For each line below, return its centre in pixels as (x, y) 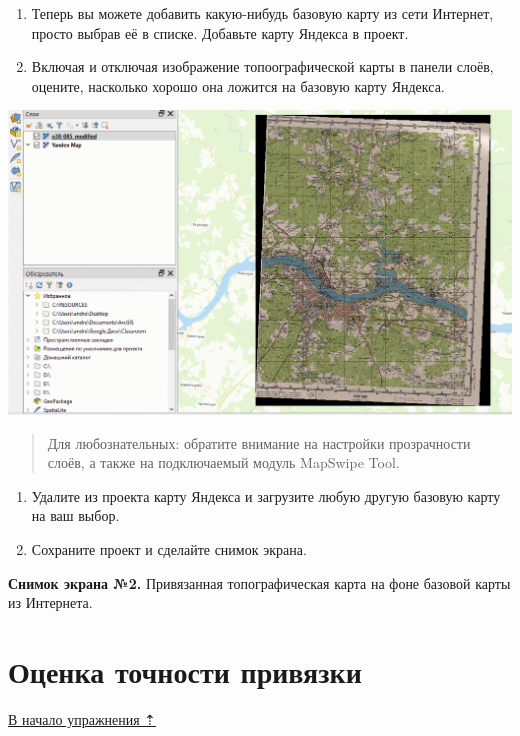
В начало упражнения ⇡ (82, 718)
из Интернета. (50, 602)
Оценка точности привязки (185, 670)
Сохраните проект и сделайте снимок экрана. (169, 549)
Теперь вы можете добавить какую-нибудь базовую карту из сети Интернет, (262, 13)
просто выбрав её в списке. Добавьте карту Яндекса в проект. (220, 32)
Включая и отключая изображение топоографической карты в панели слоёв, (262, 66)
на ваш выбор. (75, 515)
